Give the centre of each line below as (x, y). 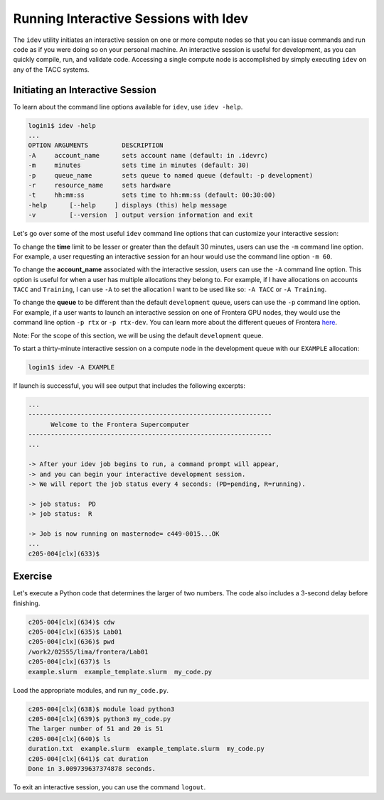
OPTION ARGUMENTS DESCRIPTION (96, 145)
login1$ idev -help (62, 125)
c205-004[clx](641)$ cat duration (88, 759)
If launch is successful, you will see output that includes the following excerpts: (129, 385)
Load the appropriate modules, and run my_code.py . (91, 690)
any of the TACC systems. (51, 69)
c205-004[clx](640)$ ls (70, 739)
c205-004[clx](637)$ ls (70, 662)
